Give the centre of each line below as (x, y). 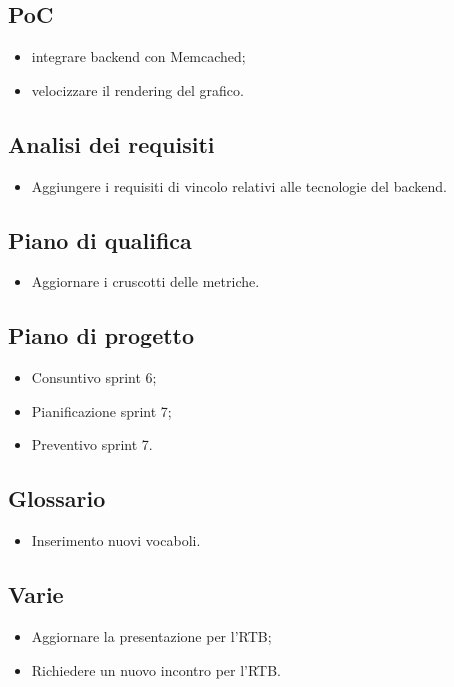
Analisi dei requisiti (111, 143)
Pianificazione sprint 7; (101, 410)
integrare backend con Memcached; (138, 56)
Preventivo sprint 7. (92, 444)
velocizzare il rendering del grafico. (137, 89)
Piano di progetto (101, 335)
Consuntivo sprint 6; (94, 377)
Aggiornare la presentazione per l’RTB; (151, 635)
